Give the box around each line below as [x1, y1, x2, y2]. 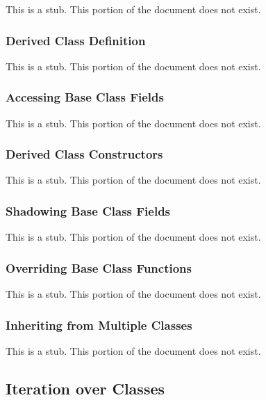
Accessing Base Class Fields [6, 88, 164, 106]
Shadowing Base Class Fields [6, 202, 171, 219]
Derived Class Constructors [6, 145, 163, 163]
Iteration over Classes [6, 377, 165, 399]
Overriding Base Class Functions [6, 259, 192, 276]
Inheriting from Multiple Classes [6, 316, 192, 333]
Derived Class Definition [6, 31, 146, 49]
